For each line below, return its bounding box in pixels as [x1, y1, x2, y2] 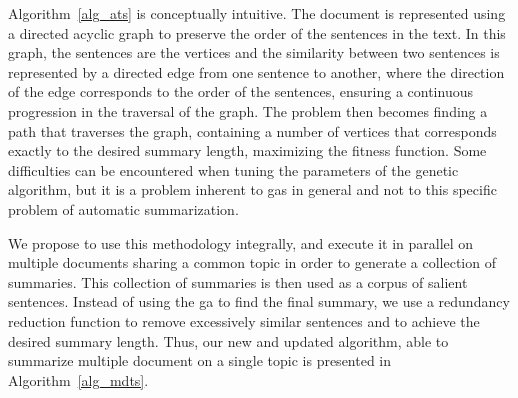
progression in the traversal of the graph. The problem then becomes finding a [8, 100, 488, 121]
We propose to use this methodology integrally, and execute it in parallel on [8, 232, 474, 253]
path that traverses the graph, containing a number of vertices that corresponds [8, 120, 497, 141]
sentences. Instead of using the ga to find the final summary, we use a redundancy [8, 291, 510, 312]
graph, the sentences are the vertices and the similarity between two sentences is [8, 42, 500, 63]
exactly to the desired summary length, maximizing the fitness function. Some [8, 140, 487, 161]
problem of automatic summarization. [8, 198, 239, 219]
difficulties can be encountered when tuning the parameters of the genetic [8, 159, 459, 180]
